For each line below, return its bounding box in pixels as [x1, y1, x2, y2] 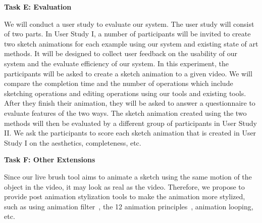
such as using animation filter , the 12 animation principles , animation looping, [4, 201, 253, 211]
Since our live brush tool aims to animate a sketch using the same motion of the [4, 171, 252, 182]
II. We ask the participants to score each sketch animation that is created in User [4, 127, 256, 138]
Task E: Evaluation [4, 2, 72, 12]
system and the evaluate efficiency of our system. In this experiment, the [4, 58, 229, 68]
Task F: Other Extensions [4, 154, 95, 165]
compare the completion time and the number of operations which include [4, 78, 233, 88]
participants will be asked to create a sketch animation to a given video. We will [4, 68, 252, 78]
